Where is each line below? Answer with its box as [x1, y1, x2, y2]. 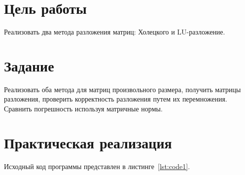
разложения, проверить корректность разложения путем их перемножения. [4, 94, 227, 104]
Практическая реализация [4, 132, 172, 152]
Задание [4, 55, 54, 75]
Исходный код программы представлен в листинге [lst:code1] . [4, 161, 190, 171]
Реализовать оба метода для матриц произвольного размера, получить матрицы [4, 84, 241, 94]
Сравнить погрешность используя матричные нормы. [4, 104, 163, 114]
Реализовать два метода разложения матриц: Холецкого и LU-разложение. [4, 27, 225, 37]
